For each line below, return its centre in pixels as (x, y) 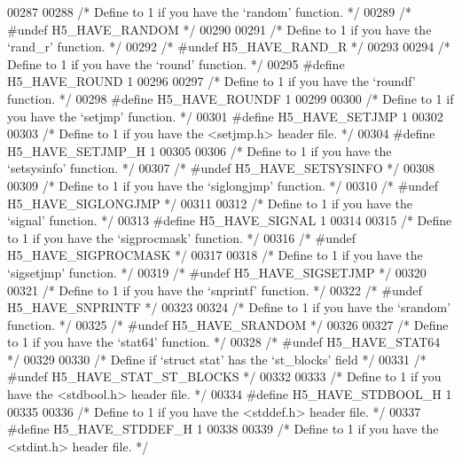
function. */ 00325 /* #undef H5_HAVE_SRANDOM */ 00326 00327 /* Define (228, 324)
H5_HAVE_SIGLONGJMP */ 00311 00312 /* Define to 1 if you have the (210, 203)
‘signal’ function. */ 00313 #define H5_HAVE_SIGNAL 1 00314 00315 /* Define (230, 220)
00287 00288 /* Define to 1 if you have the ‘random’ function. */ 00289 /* (210, 12)
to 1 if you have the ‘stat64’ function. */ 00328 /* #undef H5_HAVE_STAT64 (224, 342)
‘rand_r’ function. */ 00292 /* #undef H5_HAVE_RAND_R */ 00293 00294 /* (229, 47)
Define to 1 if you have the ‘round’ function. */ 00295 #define (176, 63)
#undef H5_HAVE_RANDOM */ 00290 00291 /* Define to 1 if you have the (219, 29)
